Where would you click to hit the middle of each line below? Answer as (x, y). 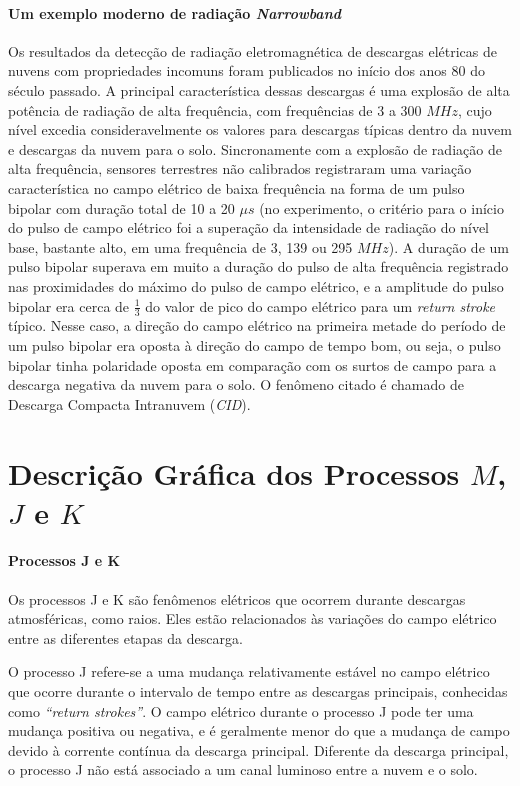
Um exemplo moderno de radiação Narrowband (175, 12)
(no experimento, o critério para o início (381, 207)
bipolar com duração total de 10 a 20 (121, 207)
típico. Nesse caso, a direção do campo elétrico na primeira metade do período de (257, 325)
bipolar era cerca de (69, 305)
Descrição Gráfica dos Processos (234, 472)
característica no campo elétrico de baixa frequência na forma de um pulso (236, 187)
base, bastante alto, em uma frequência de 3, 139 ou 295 (180, 246)
